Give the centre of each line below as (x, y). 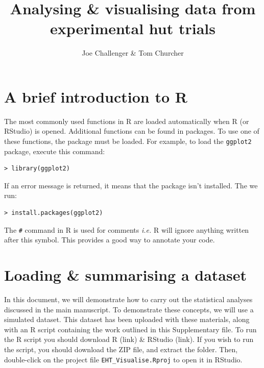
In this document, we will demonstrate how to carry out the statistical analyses (128, 299)
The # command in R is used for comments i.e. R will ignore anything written (127, 229)
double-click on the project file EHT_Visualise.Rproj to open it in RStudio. (123, 359)
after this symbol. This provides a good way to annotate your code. (110, 240)
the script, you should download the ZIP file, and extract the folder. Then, (121, 349)
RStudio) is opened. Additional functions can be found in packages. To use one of (132, 131)
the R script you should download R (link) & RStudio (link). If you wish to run (129, 339)
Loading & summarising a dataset (125, 275)
